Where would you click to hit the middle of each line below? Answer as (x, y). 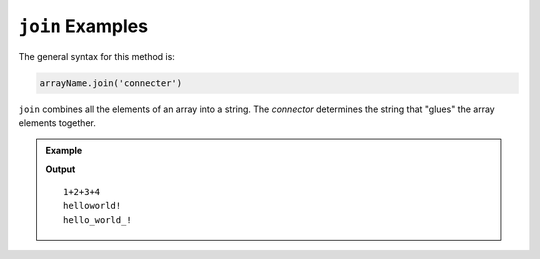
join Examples (83, 26)
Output (60, 169)
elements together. (57, 122)
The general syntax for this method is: (96, 56)
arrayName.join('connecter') (111, 83)
